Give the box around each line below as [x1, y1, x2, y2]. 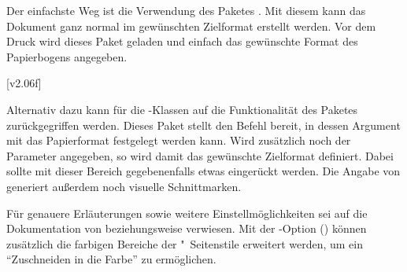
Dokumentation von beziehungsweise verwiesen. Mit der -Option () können [6, 220, 367, 237]
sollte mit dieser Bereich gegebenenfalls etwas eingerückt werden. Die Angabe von [6, 163, 401, 179]
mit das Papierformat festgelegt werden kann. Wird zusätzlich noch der [6, 132, 351, 149]
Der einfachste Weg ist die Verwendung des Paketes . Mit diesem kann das [6, 2, 366, 18]
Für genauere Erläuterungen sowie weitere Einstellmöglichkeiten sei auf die [6, 204, 368, 221]
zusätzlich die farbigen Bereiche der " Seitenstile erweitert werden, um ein [6, 235, 363, 252]
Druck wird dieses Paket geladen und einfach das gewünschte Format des [6, 33, 358, 50]
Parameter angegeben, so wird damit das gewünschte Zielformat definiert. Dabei [6, 147, 394, 164]
